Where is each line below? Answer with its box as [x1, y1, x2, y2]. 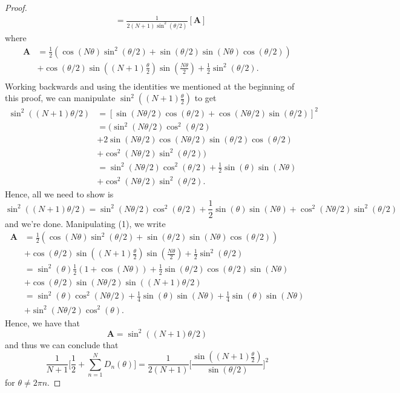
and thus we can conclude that [5, 338, 119, 351]
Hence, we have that [5, 316, 80, 329]
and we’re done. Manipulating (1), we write [5, 217, 166, 230]
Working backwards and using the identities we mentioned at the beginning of [5, 79, 295, 92]
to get [194, 91, 217, 104]
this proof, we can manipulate [5, 91, 116, 104]
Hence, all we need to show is [5, 187, 114, 200]
